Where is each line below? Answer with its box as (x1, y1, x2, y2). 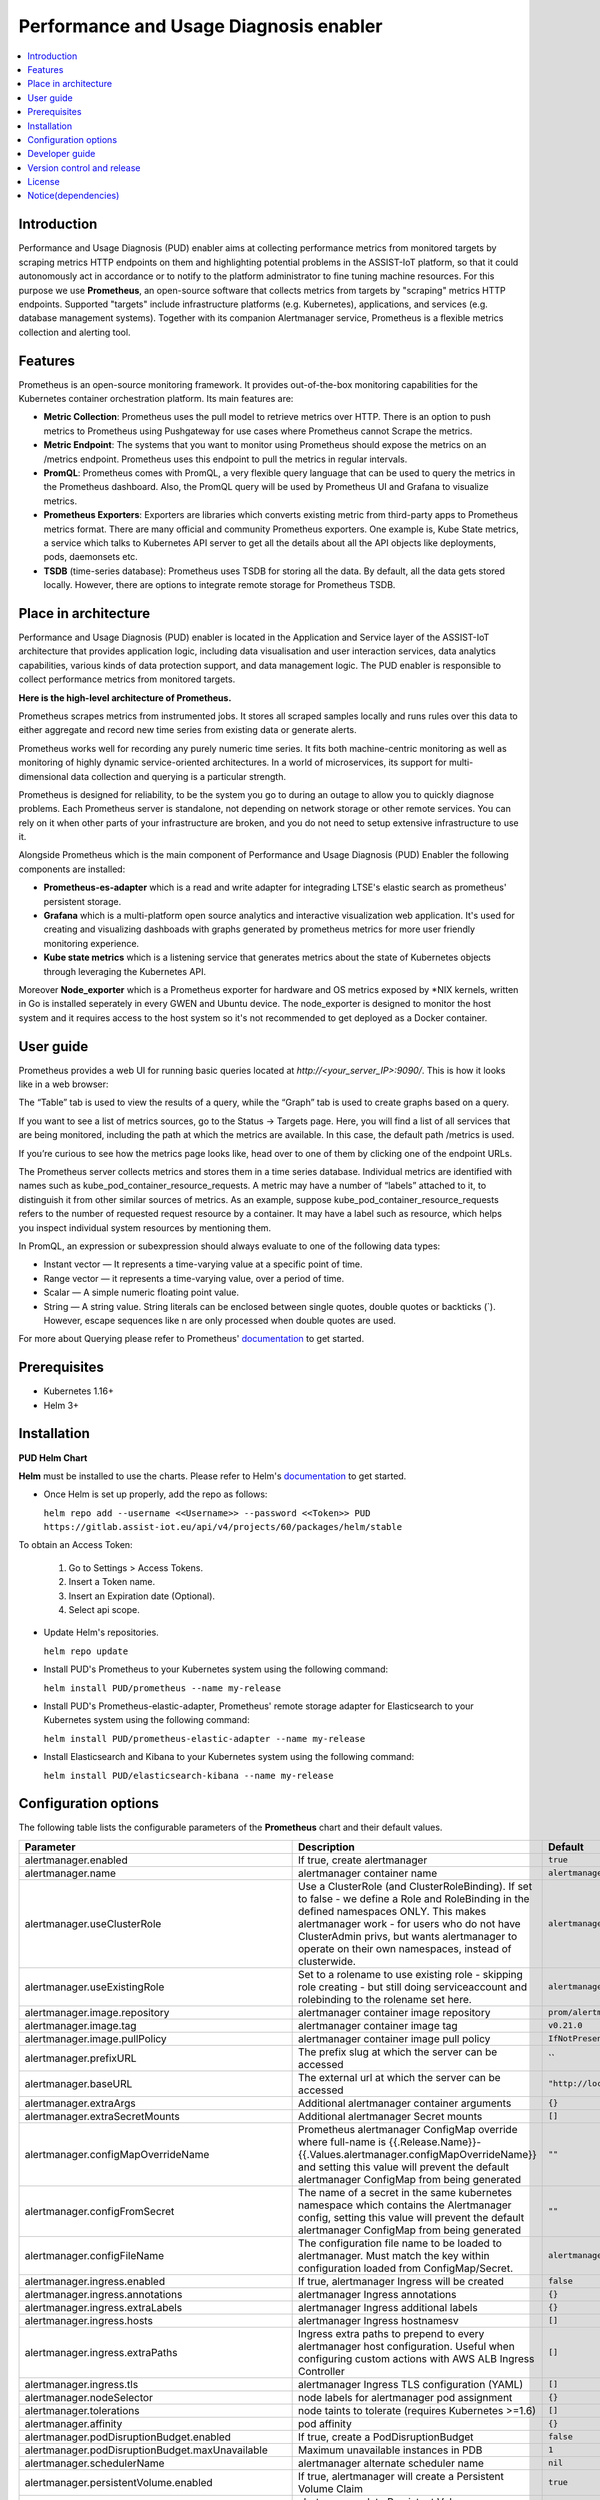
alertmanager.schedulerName (24, 2456, 165, 2470)
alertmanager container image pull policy (298, 2031, 491, 2045)
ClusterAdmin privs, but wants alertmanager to (298, 1929, 518, 1943)
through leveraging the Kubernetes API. (43, 965, 207, 977)
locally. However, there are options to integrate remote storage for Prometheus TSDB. (43, 579, 396, 591)
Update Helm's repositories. (43, 1626, 159, 1639)
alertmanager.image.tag (24, 2018, 137, 2032)
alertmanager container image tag (298, 2018, 459, 2032)
